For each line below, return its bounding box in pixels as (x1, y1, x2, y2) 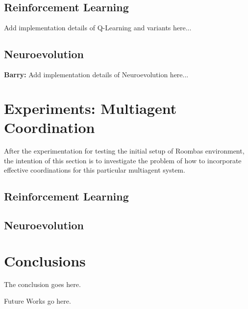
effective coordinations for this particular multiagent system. (4, 165, 185, 175)
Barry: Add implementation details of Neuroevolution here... (4, 69, 189, 79)
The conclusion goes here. (4, 279, 81, 289)
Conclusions (4, 251, 86, 271)
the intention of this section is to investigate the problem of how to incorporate (4, 155, 242, 165)
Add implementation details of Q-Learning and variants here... (4, 22, 192, 33)
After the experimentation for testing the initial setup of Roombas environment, (4, 145, 245, 155)
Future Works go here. (4, 295, 71, 306)
